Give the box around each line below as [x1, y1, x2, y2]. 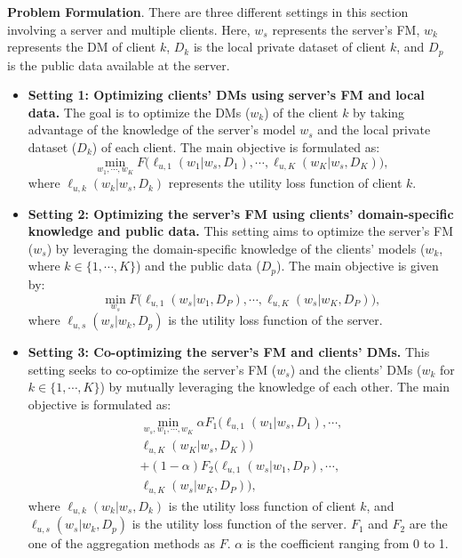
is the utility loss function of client [168, 496, 356, 514]
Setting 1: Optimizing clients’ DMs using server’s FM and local [28, 85, 425, 104]
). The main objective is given [276, 256, 439, 275]
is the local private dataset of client [193, 37, 386, 56]
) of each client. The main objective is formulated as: [92, 138, 380, 157]
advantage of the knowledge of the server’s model [28, 120, 296, 139]
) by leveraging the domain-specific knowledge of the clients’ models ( [46, 239, 426, 257]
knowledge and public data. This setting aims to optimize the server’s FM [28, 222, 454, 240]
